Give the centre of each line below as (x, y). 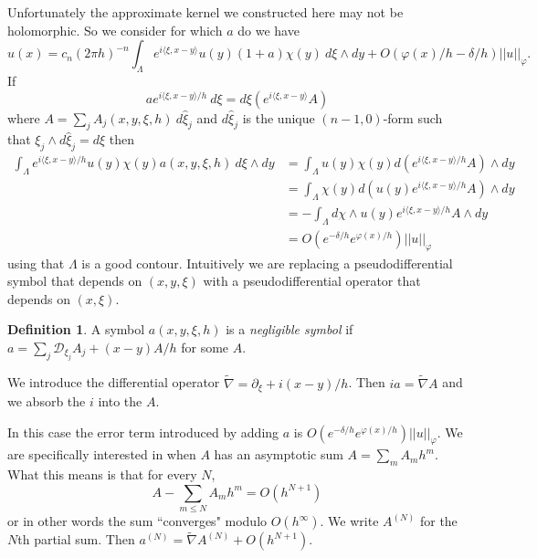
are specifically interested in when (102, 454)
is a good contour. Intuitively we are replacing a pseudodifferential (267, 263)
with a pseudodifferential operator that (312, 281)
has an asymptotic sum (279, 454)
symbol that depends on (75, 281)
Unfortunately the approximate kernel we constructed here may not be (205, 12)
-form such (413, 117)
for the (438, 521)
